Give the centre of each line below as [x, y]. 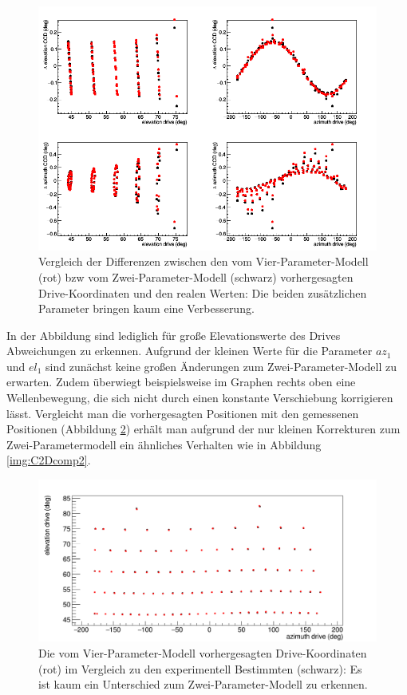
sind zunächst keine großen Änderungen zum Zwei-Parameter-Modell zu [221, 366]
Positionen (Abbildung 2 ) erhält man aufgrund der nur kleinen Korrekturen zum [203, 429]
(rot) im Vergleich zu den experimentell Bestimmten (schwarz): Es [200, 668]
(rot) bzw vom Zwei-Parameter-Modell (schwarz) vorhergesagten [196, 276]
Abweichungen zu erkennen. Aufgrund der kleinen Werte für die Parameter [190, 351]
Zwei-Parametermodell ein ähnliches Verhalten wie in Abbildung [164, 444]
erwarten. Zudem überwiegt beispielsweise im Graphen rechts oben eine [181, 382]
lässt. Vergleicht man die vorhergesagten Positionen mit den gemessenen [183, 413]
